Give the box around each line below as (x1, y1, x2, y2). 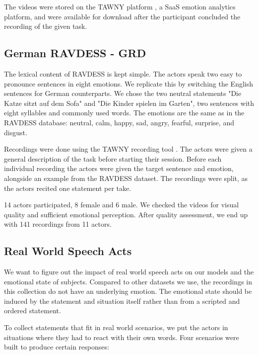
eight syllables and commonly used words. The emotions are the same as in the (4, 107, 245, 118)
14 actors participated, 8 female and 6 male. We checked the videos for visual (4, 199, 239, 210)
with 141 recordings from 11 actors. (4, 219, 112, 229)
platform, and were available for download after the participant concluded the (4, 11, 241, 21)
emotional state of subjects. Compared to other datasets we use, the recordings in (4, 276, 252, 286)
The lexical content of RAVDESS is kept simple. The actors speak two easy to (4, 68, 242, 79)
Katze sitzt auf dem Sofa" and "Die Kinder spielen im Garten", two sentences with (4, 97, 255, 108)
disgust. (4, 127, 27, 137)
